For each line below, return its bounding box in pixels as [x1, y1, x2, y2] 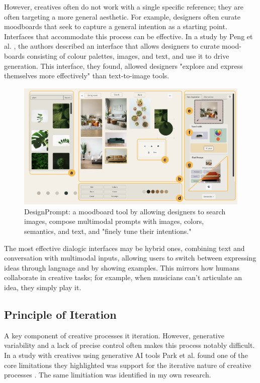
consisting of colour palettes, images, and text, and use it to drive [27, 50, 229, 61]
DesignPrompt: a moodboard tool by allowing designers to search [24, 206, 226, 216]
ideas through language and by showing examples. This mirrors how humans [4, 262, 240, 273]
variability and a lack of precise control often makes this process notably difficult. [4, 340, 255, 350]
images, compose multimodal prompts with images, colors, [24, 216, 204, 226]
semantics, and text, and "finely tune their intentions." [24, 226, 192, 236]
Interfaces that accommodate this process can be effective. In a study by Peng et [4, 31, 253, 41]
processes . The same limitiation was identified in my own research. [4, 369, 211, 380]
